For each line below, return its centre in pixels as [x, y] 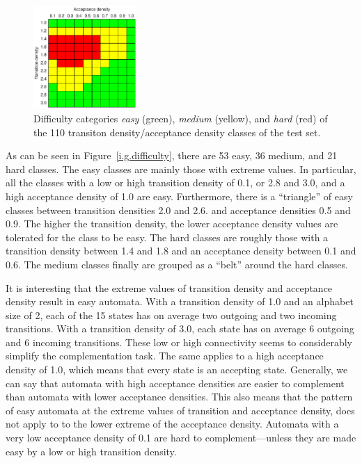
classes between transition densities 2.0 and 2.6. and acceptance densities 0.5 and [178, 210]
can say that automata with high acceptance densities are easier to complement [175, 383]
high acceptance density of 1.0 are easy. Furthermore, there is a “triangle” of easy [179, 196]
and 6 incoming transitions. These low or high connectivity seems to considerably [179, 342]
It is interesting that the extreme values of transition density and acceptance [169, 287]
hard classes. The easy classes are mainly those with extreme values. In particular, [181, 169]
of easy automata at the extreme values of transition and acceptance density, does [180, 410]
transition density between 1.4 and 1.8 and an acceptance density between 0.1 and [181, 251]
